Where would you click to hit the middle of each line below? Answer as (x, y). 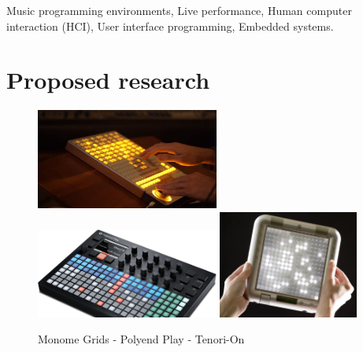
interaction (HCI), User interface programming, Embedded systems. (170, 26)
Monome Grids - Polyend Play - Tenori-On (141, 339)
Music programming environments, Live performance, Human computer (179, 10)
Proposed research (108, 80)
